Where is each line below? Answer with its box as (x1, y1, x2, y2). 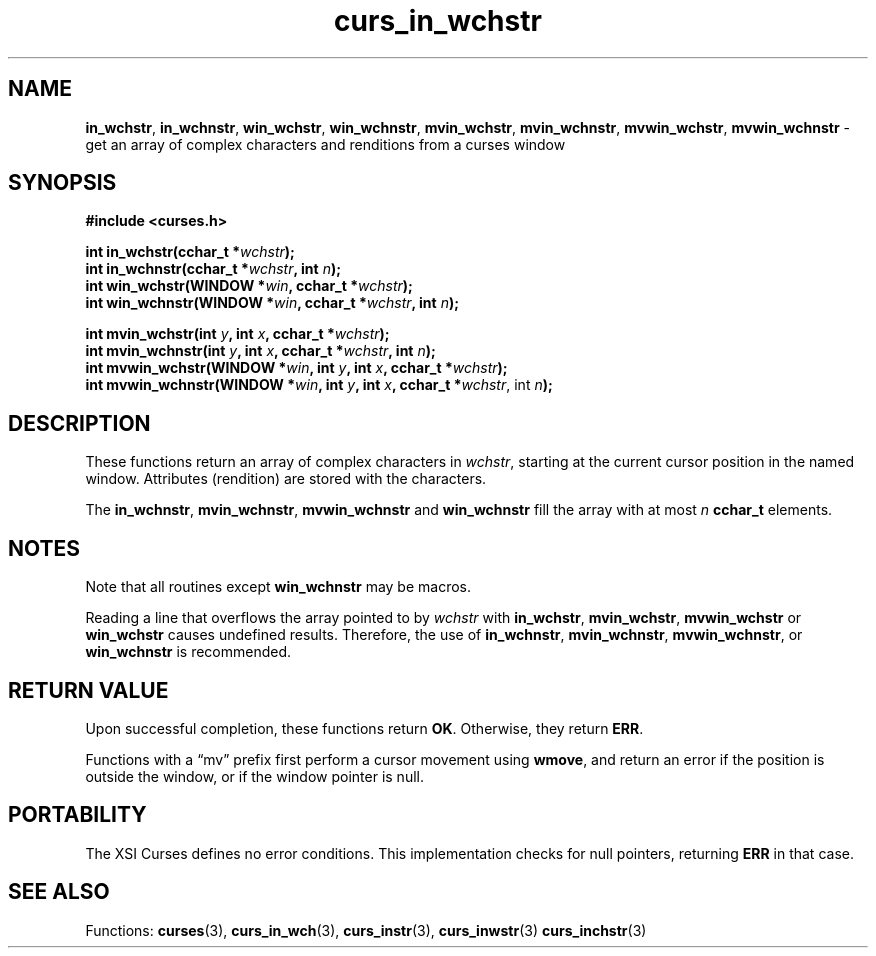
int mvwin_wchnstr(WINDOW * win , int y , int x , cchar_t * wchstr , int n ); (85, 376, 553, 394)
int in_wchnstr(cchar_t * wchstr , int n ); (85, 260, 341, 278)
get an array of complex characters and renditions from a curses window (85, 135, 566, 153)
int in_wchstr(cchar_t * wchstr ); (85, 243, 295, 261)
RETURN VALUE (8, 677, 169, 703)
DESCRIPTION (8, 410, 151, 436)
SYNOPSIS (8, 170, 117, 196)
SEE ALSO (8, 879, 110, 905)
